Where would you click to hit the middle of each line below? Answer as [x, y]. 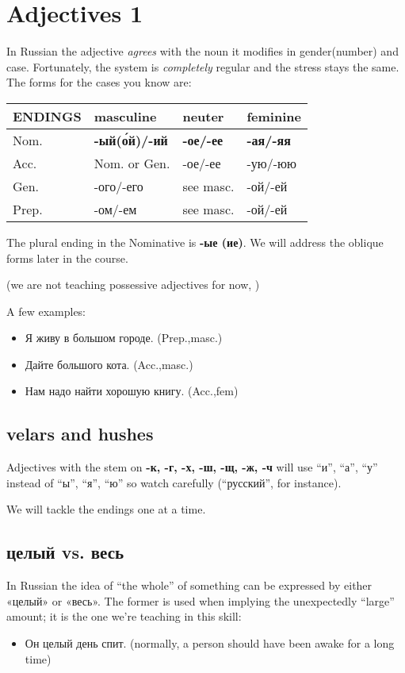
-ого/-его [118, 186]
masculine [125, 116]
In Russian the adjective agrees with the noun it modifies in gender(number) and [202, 51]
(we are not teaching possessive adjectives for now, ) [133, 285]
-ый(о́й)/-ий [131, 140]
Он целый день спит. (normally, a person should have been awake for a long [210, 643]
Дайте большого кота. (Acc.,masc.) [109, 364]
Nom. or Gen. [132, 163]
